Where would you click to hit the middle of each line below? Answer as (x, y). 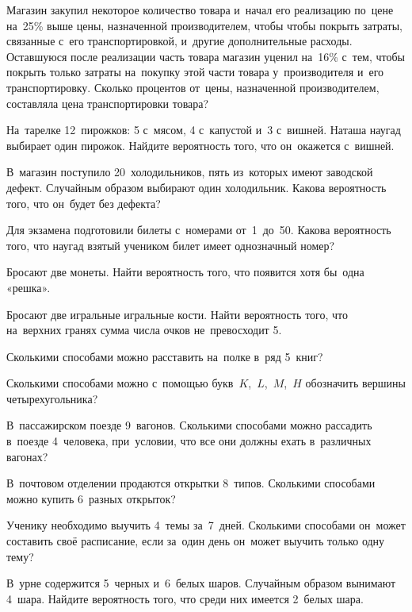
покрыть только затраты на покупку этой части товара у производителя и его (195, 72)
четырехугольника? (52, 398)
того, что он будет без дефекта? (84, 203)
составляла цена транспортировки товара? (108, 103)
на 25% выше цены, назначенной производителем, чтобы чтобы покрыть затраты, (204, 25)
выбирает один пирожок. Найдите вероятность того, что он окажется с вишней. (200, 145)
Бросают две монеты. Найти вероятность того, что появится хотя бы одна (185, 272)
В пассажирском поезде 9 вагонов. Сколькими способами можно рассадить (189, 425)
